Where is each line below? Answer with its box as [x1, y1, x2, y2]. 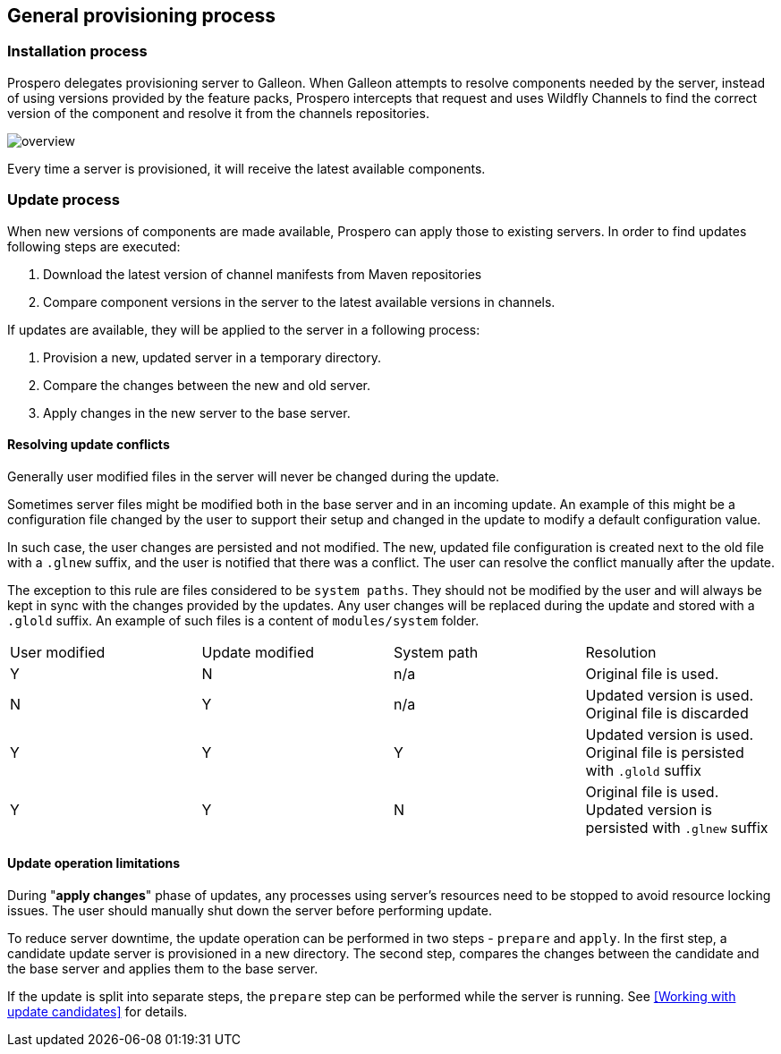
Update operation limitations [7, 855, 181, 871]
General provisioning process [7, 4, 276, 27]
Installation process [7, 42, 148, 61]
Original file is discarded [585, 703, 749, 722]
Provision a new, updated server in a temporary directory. [43, 349, 381, 365]
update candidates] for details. [7, 1003, 188, 1019]
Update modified [201, 642, 315, 661]
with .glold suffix [585, 761, 701, 779]
